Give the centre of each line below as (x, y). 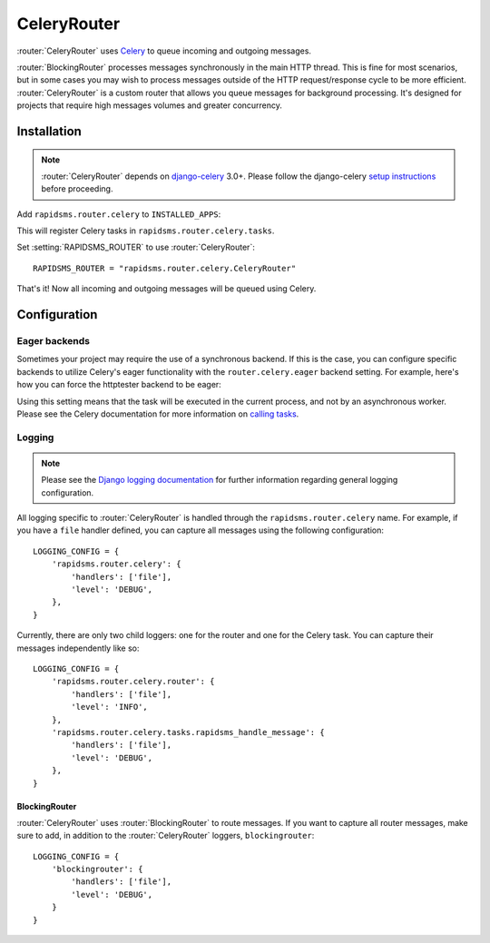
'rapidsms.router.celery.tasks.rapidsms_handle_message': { (188, 732)
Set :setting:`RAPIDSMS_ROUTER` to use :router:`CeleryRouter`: (136, 247)
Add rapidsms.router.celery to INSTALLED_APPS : (119, 214)
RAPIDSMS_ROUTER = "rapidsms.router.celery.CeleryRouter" (165, 268)
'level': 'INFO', (110, 707)
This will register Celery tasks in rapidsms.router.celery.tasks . (146, 231)
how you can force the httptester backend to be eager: (119, 385)
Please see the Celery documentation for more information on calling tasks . (158, 414)
